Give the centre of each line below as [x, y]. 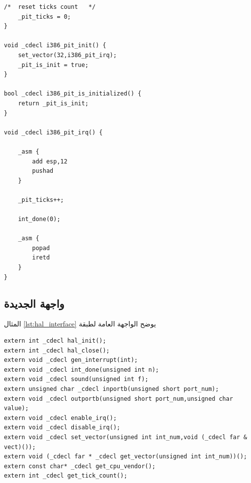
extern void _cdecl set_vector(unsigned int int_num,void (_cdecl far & [125, 437]
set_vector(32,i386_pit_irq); [67, 55]
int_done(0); [39, 219]
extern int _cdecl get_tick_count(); [66, 476]
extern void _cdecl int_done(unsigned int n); [81, 370]
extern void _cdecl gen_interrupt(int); [71, 360]
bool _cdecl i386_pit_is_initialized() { [73, 94]
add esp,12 [50, 161]
